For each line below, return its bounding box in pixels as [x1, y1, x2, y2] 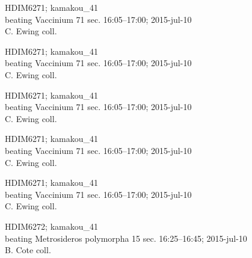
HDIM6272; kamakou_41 [5, 220, 98, 232]
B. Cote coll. [5, 244, 51, 256]
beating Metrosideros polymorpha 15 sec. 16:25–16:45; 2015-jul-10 [5, 232, 247, 244]
